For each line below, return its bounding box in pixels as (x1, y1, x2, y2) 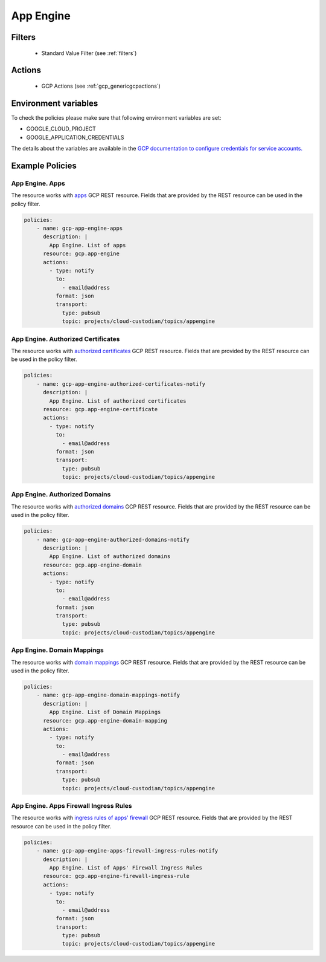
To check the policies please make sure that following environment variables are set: (11, 114, 222, 121)
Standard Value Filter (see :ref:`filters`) (41, 49, 137, 57)
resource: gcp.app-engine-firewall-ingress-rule (43, 873, 190, 880)
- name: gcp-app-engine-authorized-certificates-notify (36, 380, 206, 387)
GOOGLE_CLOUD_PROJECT (26, 125, 97, 132)
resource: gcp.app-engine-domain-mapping (43, 717, 167, 724)
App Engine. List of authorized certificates (49, 397, 187, 405)
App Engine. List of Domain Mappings (49, 709, 161, 716)
